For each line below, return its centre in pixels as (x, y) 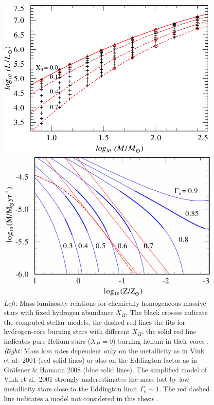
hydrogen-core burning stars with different (67, 331)
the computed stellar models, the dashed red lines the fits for (95, 322)
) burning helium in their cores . (161, 341)
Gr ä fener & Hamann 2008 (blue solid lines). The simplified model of (106, 369)
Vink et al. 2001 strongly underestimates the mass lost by (90, 379)
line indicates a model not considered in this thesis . (81, 398)
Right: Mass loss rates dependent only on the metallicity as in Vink (104, 350)
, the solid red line (169, 331)
